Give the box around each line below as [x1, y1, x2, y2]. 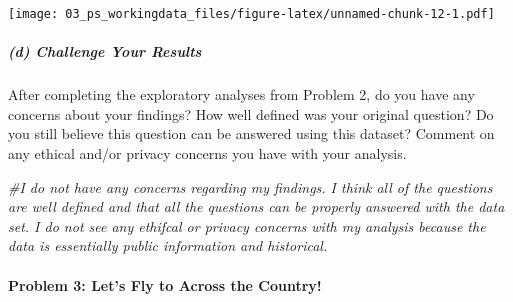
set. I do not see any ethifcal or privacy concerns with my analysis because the [8, 215, 486, 236]
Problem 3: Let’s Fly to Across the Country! [8, 274, 322, 295]
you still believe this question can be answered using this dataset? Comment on [8, 123, 495, 144]
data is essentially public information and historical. [8, 235, 328, 256]
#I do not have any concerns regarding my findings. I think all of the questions [8, 176, 493, 197]
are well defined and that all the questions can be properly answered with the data [8, 196, 505, 217]
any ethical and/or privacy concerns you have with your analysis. [8, 143, 407, 163]
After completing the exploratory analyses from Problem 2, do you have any [8, 84, 475, 105]
